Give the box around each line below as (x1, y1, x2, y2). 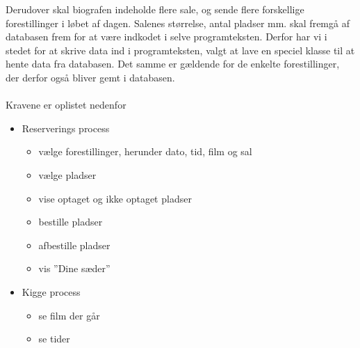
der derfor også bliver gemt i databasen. (6, 70, 175, 84)
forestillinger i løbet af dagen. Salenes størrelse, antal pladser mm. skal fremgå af (6, 15, 350, 30)
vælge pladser (38, 167, 97, 182)
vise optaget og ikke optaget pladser (38, 191, 192, 205)
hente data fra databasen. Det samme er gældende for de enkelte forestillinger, (6, 56, 340, 71)
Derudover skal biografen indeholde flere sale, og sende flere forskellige (6, 2, 304, 16)
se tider (38, 331, 70, 346)
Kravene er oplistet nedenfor (6, 97, 126, 112)
